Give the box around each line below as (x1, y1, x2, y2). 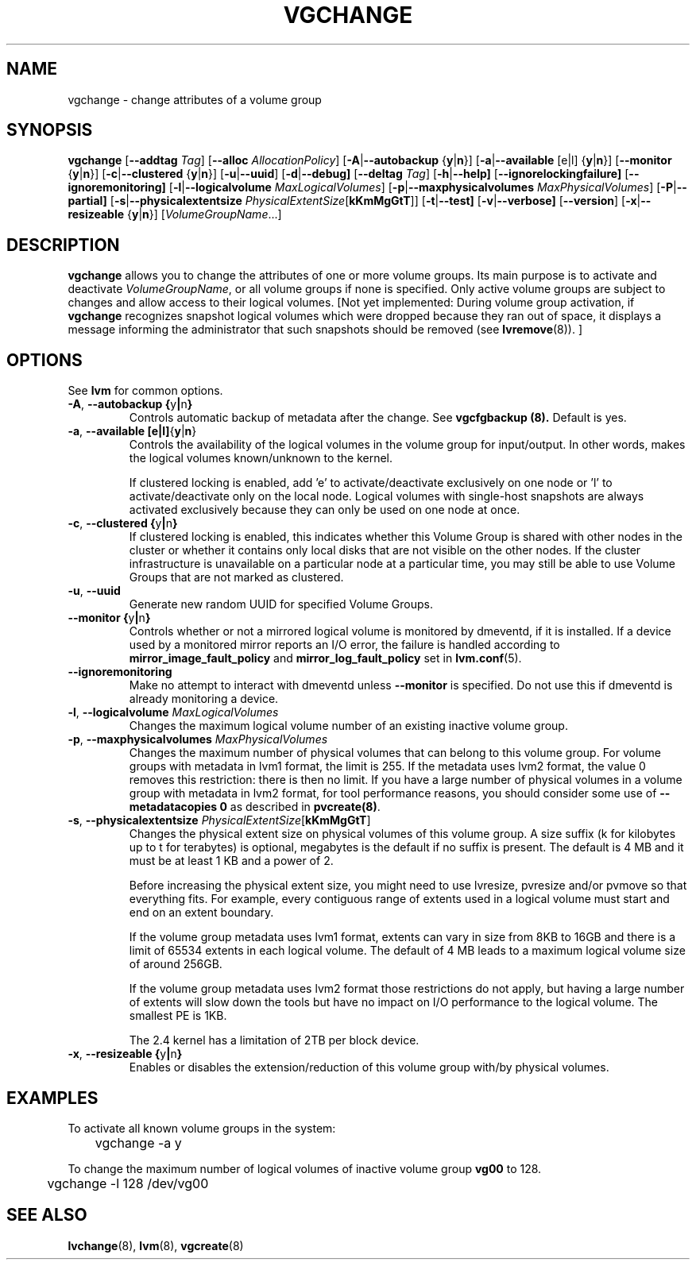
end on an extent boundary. (129, 905, 274, 920)
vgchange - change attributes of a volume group (68, 92, 322, 106)
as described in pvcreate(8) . (230, 800, 381, 814)
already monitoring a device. (129, 692, 279, 706)
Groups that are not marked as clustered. (129, 570, 344, 585)
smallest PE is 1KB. (129, 1009, 227, 1023)
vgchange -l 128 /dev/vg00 (47, 1175, 209, 1191)
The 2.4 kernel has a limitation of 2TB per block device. (129, 1033, 420, 1048)
